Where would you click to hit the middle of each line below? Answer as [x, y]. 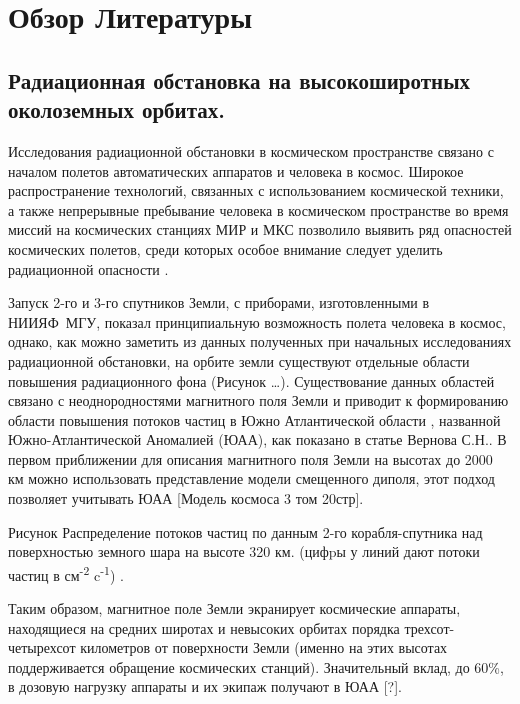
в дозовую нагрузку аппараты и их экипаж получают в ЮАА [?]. [205, 686]
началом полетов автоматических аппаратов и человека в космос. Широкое [236, 170]
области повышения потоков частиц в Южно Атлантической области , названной [254, 419]
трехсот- [429, 627]
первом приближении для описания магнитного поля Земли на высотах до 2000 [250, 458]
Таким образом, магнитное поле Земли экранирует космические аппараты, [234, 608]
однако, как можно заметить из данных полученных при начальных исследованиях [260, 341]
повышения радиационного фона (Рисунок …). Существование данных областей [251, 380]
